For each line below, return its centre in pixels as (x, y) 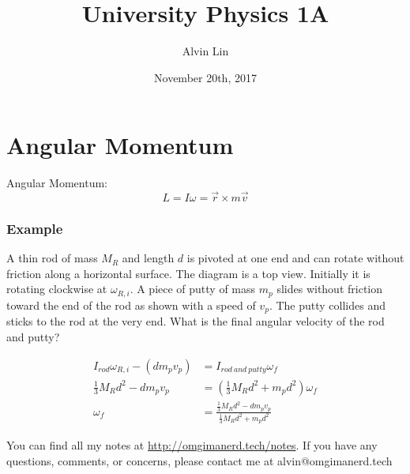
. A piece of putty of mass (193, 289)
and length (148, 258)
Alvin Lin (205, 51)
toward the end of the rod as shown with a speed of (131, 305)
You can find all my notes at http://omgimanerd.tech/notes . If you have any (192, 445)
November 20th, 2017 (205, 77)
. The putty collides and (327, 305)
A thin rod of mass (52, 258)
